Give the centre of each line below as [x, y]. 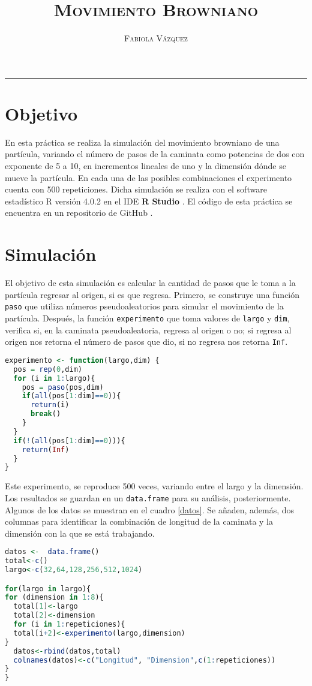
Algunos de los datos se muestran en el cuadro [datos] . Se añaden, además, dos [150, 509]
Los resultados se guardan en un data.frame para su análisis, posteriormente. [148, 497]
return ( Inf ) [46, 449]
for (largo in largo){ [48, 589]
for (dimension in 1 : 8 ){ [54, 598]
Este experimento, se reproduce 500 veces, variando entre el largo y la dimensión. [154, 486]
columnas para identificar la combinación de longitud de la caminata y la [139, 521]
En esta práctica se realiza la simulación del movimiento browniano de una [142, 142]
